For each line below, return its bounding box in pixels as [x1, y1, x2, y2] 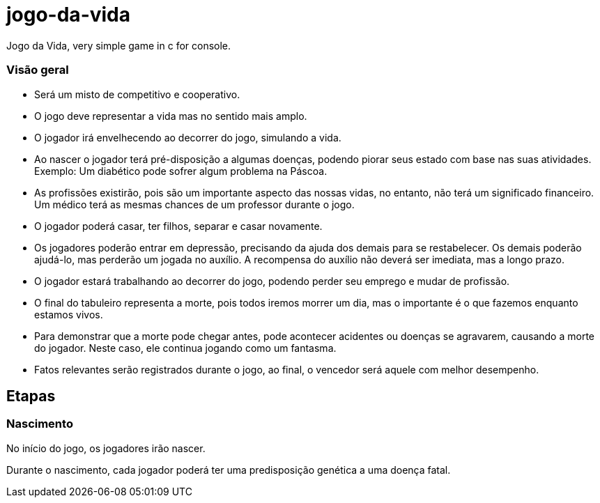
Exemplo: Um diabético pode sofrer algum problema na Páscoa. [34, 164, 328, 177]
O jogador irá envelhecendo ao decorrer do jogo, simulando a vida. [34, 131, 341, 144]
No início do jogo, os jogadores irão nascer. [6, 442, 206, 454]
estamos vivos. [34, 308, 103, 320]
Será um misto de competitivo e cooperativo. [34, 88, 240, 100]
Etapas [6, 387, 56, 405]
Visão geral [6, 63, 69, 77]
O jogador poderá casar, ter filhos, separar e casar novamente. [34, 219, 323, 232]
